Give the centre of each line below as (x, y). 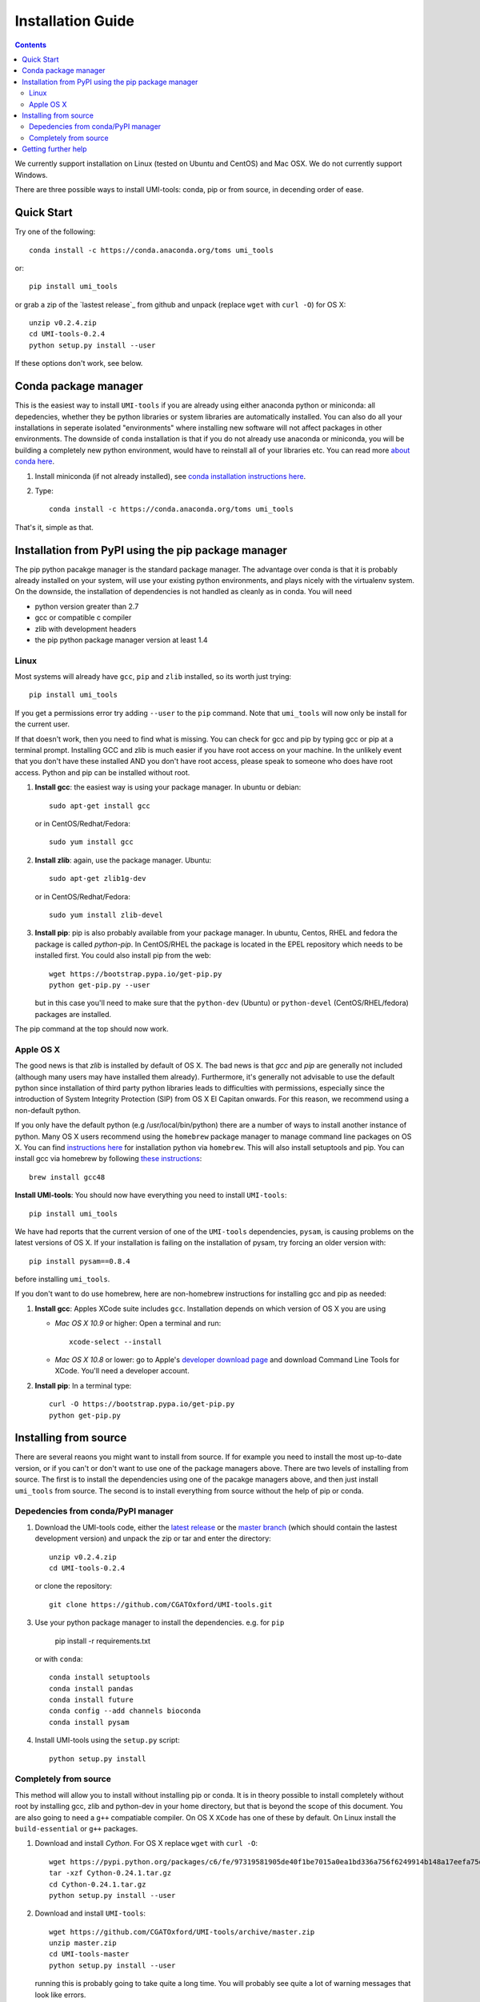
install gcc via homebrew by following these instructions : (108, 1159)
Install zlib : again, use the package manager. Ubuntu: (123, 860)
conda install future (91, 1700)
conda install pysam (89, 1722)
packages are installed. (73, 1014)
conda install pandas (91, 1688)
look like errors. (60, 1995)
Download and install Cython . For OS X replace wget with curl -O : (146, 1843)
